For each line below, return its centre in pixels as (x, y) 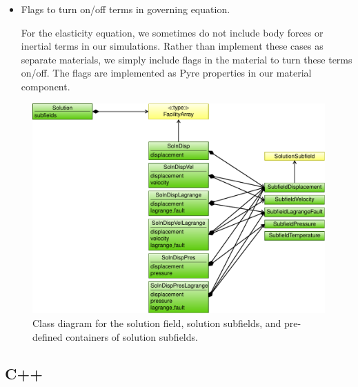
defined (48, 336)
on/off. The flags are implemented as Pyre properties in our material (166, 73)
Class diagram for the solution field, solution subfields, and (157, 322)
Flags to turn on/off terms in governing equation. (126, 9)
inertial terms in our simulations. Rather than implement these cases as (172, 46)
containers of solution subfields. (132, 336)
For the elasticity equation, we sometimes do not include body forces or (172, 32)
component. (46, 86)
